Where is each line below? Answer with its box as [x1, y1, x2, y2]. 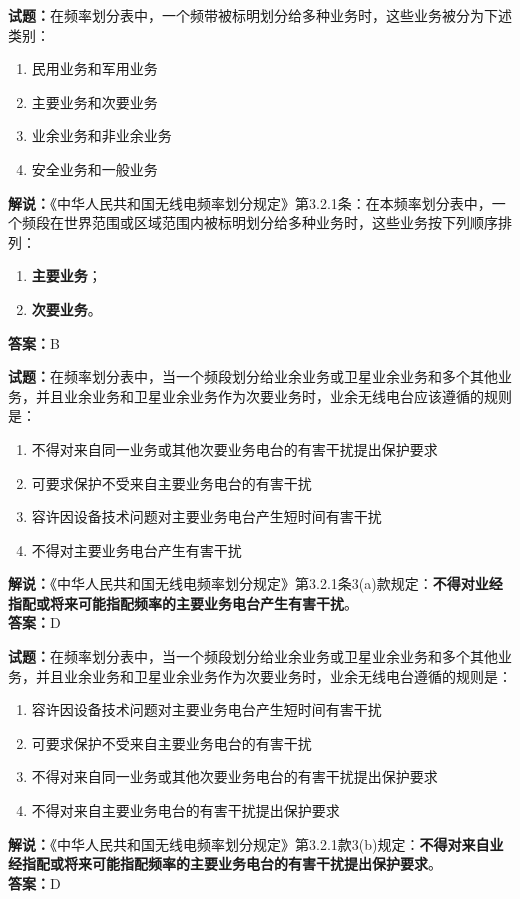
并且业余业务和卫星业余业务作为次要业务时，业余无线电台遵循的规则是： [35, 665, 512, 686]
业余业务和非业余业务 [31, 125, 172, 146]
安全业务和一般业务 [31, 158, 158, 179]
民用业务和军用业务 [31, 58, 158, 79]
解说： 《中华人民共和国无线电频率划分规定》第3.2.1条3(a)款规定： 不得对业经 [8, 573, 503, 594]
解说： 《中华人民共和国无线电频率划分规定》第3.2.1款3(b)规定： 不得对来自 [8, 833, 490, 854]
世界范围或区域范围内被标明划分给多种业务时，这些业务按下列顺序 [63, 212, 498, 233]
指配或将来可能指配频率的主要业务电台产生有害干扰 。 [8, 592, 358, 613]
